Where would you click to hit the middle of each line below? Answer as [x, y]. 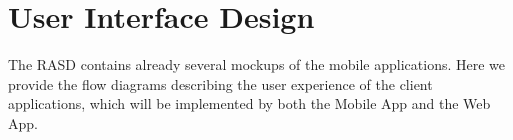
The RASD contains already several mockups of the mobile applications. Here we [256, 64]
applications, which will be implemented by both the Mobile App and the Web [249, 103]
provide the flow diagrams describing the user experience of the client [220, 83]
